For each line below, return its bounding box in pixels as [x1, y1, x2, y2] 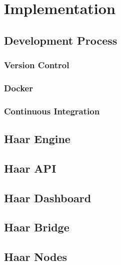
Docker [4, 81, 33, 94]
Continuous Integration [4, 104, 100, 117]
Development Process [4, 32, 117, 48]
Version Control [4, 59, 69, 71]
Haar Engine [4, 131, 70, 147]
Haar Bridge [4, 219, 69, 235]
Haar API [4, 160, 56, 176]
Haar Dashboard [4, 190, 91, 205]
